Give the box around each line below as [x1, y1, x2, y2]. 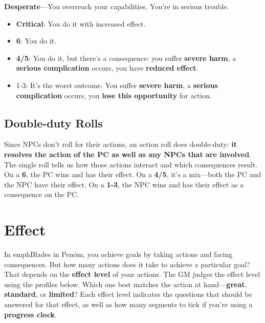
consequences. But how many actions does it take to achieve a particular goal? [4, 259, 250, 269]
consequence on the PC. [4, 189, 79, 200]
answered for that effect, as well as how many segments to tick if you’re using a [4, 299, 253, 310]
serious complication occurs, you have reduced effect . [16, 62, 198, 73]
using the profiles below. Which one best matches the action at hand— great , [4, 278, 247, 289]
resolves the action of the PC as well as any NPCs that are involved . [4, 148, 252, 159]
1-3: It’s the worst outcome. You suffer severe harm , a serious [16, 79, 218, 90]
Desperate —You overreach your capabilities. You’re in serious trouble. [4, 1, 229, 11]
